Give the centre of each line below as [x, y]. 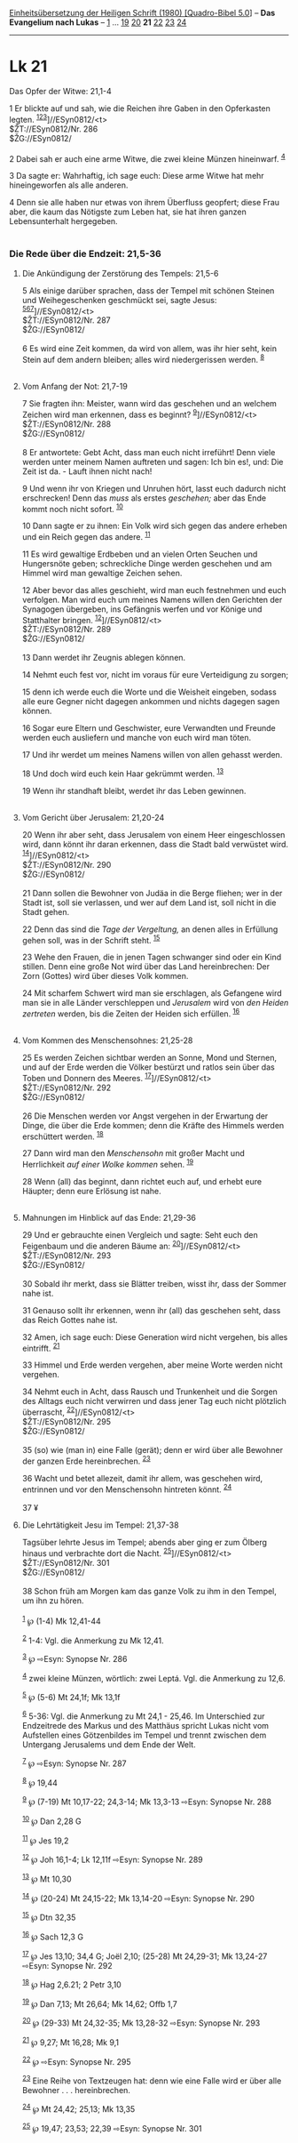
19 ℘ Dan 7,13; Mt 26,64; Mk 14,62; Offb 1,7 [99, 2003]
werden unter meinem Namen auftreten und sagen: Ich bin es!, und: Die [153, 462]
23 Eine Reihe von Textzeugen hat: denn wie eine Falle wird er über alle [152, 2080]
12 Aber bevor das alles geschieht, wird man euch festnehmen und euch [154, 590]
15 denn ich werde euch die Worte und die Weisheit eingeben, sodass [149, 692]
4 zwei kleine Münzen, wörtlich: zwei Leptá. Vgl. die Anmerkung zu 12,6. [153, 1677]
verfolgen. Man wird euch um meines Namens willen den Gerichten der [152, 599]
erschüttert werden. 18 [63, 1136]
